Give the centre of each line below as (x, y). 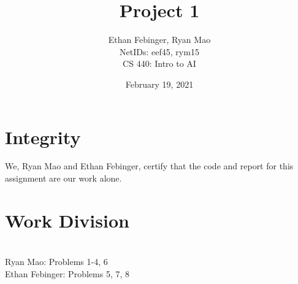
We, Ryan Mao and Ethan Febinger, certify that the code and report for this (149, 166)
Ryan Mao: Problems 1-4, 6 (56, 262)
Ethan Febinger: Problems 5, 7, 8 (67, 273)
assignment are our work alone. (63, 178)
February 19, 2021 (159, 84)
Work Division (67, 220)
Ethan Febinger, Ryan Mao (159, 40)
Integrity (43, 136)
